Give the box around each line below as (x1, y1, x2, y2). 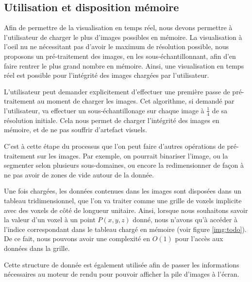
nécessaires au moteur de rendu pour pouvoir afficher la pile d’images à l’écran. (4, 269, 239, 279)
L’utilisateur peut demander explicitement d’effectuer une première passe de (4, 86, 230, 96)
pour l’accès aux (175, 233, 223, 244)
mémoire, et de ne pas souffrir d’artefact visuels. (4, 124, 147, 135)
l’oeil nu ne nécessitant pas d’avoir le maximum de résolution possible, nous (4, 41, 229, 52)
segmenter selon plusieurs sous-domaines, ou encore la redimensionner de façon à (4, 160, 244, 170)
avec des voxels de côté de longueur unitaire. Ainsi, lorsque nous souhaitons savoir (4, 205, 248, 215)
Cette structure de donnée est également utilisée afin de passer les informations (4, 259, 239, 269)
